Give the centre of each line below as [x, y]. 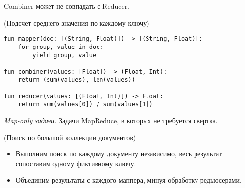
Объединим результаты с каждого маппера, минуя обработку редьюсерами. [128, 180]
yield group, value [64, 55]
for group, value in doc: [61, 47]
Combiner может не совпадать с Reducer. [67, 6]
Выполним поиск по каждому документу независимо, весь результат [119, 154]
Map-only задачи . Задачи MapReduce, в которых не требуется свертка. [111, 120]
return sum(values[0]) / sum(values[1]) [85, 105]
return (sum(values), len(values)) [76, 80]
